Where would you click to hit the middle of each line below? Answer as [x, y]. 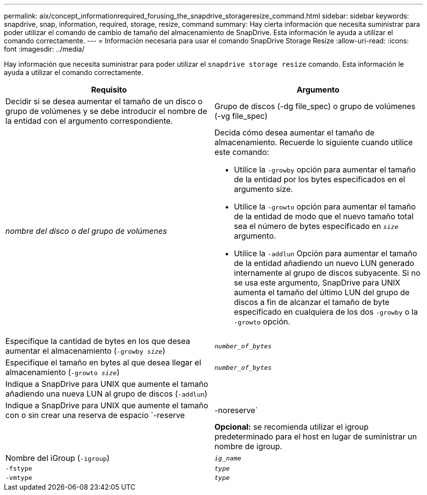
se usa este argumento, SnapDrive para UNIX [317, 283]
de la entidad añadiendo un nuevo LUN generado [324, 263]
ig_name [228, 458]
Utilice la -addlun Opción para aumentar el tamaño [326, 253]
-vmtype [19, 478]
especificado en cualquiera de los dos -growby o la [326, 312]
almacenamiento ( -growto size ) [63, 372]
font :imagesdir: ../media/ [44, 49]
